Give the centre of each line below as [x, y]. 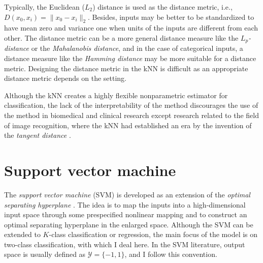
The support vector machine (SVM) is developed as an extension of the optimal [127, 194]
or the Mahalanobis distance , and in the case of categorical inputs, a [137, 48]
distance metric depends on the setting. [65, 78]
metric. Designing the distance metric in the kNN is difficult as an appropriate [126, 68]
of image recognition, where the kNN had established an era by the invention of [128, 125]
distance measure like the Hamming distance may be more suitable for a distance [130, 58]
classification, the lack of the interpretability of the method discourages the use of [131, 105]
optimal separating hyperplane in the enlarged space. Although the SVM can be [129, 224]
